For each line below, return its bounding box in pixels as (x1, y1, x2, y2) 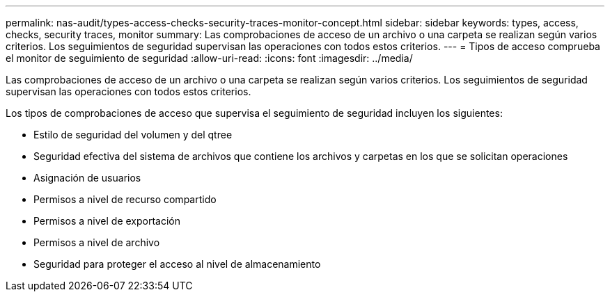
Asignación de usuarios (33, 172, 141, 184)
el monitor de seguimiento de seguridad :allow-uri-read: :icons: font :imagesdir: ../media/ (6, 52, 413, 64)
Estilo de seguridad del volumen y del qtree (33, 129, 233, 141)
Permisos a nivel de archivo (33, 236, 160, 248)
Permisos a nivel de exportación (33, 215, 181, 227)
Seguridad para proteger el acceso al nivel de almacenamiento (33, 258, 321, 270)
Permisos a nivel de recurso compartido (33, 193, 217, 205)
